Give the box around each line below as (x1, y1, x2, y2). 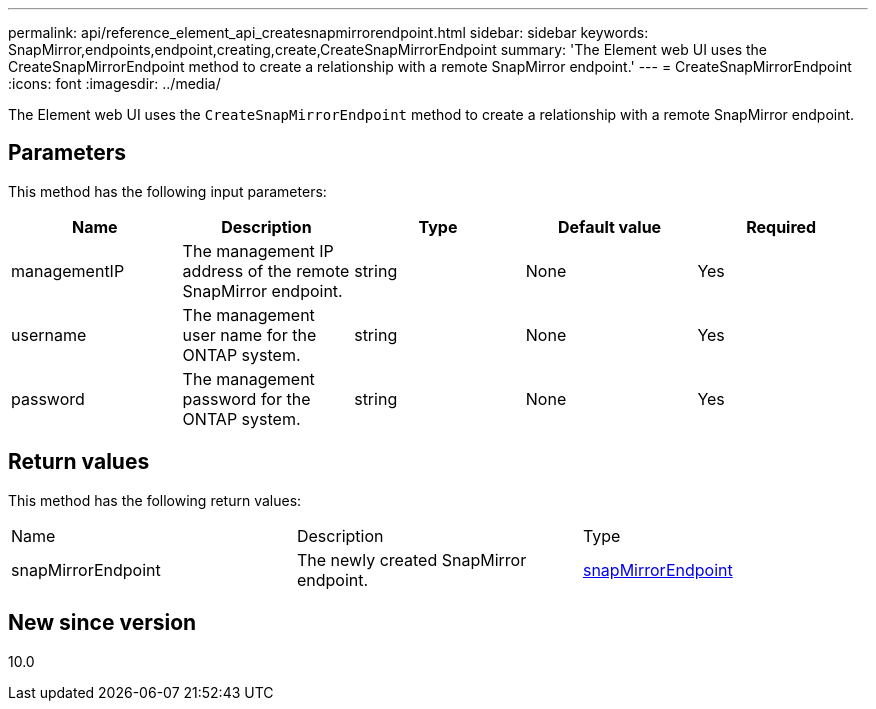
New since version (8, 610, 197, 636)
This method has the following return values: (8, 491, 302, 509)
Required (746, 216, 817, 237)
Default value (557, 216, 662, 237)
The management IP (182, 240, 334, 261)
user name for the (182, 324, 317, 345)
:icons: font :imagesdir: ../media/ (8, 75, 221, 92)
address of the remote (182, 260, 350, 281)
